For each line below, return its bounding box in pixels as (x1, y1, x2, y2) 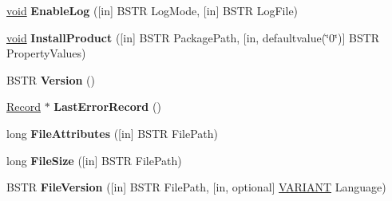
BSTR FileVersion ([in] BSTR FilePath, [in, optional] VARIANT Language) (6, 179, 386, 195)
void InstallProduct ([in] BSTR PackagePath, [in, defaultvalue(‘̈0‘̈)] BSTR (6, 29, 380, 45)
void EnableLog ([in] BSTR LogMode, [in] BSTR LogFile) (6, 2, 299, 18)
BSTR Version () (6, 71, 95, 88)
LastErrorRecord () (53, 98, 161, 115)
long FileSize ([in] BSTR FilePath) (6, 152, 182, 168)
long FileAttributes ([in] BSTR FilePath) (6, 124, 218, 141)
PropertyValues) (6, 45, 86, 61)
